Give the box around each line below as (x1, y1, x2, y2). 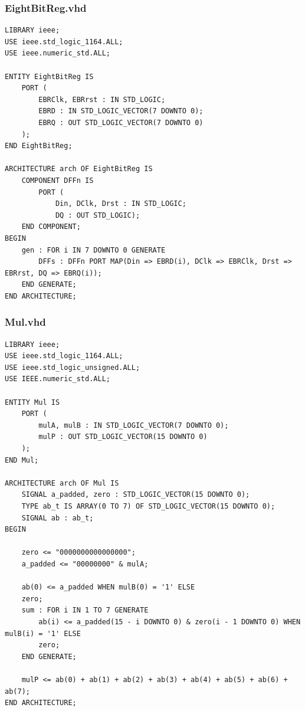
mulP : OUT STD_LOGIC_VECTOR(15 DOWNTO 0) (38, 433, 208, 441)
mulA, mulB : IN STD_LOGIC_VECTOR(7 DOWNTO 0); (38, 421, 229, 430)
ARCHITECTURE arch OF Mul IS (5, 479, 119, 487)
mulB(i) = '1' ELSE (5, 629, 81, 638)
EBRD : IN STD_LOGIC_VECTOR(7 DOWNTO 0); (38, 107, 204, 116)
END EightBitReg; (5, 142, 73, 150)
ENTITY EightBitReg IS (5, 72, 94, 81)
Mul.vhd (5, 314, 46, 329)
